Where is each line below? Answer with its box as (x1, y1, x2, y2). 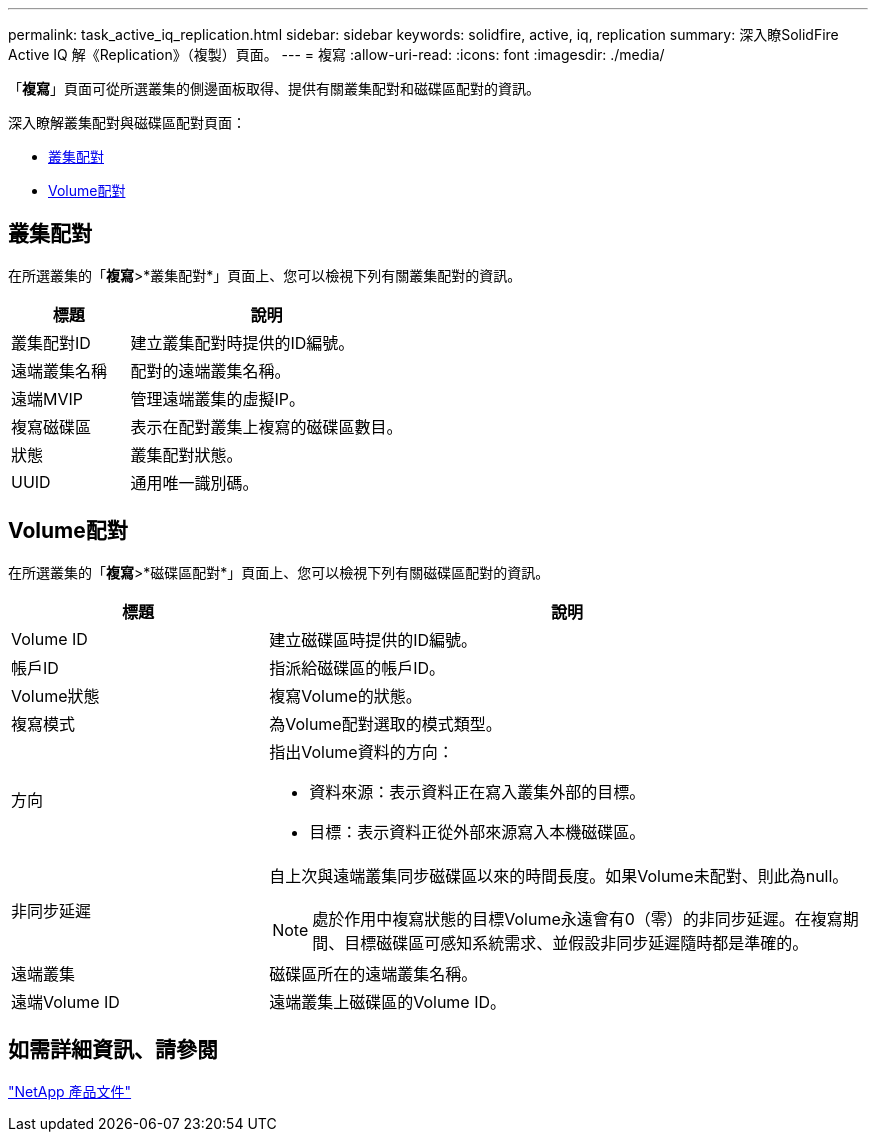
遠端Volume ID (11, 991, 120, 1012)
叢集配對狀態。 (130, 444, 243, 465)
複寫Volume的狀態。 (269, 685, 422, 706)
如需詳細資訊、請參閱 (8, 1037, 218, 1063)
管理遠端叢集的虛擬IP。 (130, 388, 305, 409)
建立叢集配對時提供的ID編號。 (130, 332, 355, 353)
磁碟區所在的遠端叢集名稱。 (269, 963, 478, 984)
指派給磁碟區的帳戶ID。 (269, 657, 446, 678)
